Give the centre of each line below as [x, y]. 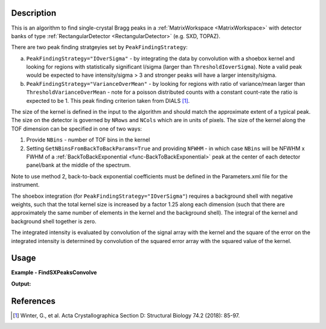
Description [34, 13]
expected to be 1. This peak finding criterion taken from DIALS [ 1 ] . [108, 100]
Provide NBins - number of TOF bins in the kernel [88, 140]
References [33, 301]
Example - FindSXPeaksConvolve [54, 273]
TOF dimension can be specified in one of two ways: [76, 129]
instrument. [25, 185]
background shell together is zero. [54, 221]
